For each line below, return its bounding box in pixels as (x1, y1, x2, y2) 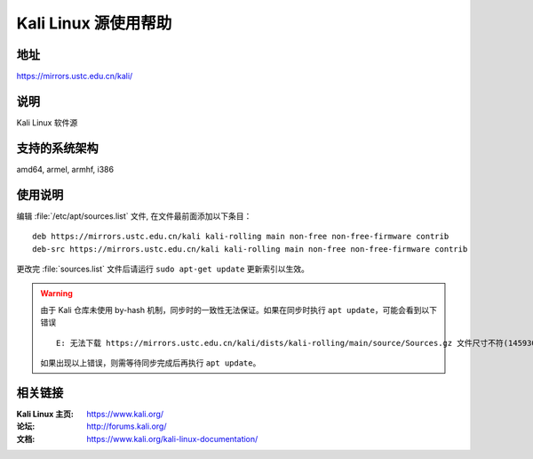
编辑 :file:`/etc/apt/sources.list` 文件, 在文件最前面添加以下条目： (16, 210, 252, 221)
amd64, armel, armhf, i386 (16, 164, 115, 174)
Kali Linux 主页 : (16, 408, 75, 419)
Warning (40, 288, 73, 299)
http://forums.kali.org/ (86, 421, 167, 431)
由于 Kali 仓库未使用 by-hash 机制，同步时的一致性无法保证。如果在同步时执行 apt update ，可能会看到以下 (40, 304, 437, 315)
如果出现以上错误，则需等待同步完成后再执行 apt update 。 (40, 357, 261, 368)
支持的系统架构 (16, 141, 99, 156)
